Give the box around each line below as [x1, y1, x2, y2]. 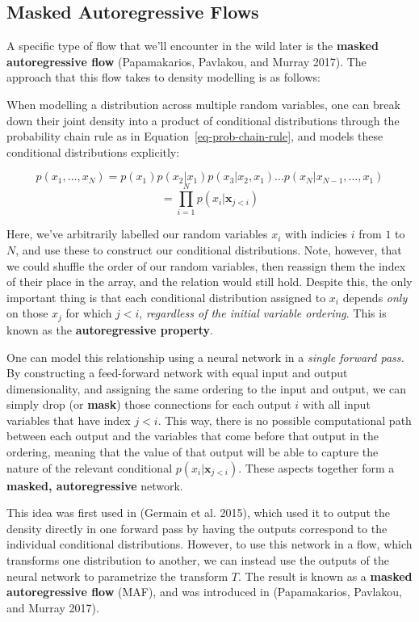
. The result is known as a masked [237, 567, 413, 584]
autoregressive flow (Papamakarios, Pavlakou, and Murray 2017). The [6, 53, 367, 69]
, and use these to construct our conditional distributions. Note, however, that [15, 242, 402, 258]
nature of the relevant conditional [6, 459, 173, 476]
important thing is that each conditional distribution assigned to [6, 288, 326, 305]
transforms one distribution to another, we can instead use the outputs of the [6, 552, 389, 569]
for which [65, 305, 112, 322]
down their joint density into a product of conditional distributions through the [6, 111, 400, 128]
